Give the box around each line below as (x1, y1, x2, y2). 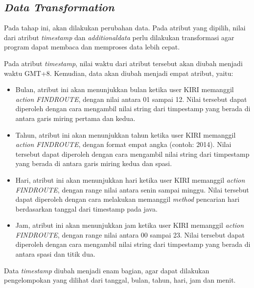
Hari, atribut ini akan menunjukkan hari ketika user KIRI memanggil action (15, 174, 245, 185)
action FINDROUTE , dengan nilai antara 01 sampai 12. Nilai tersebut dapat (15, 94, 247, 104)
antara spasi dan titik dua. (15, 249, 95, 259)
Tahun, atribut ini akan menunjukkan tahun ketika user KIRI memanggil (15, 129, 236, 140)
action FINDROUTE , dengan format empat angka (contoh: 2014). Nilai (15, 139, 231, 149)
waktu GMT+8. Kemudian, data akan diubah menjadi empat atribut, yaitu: (4, 68, 233, 78)
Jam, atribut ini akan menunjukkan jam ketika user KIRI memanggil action (15, 220, 244, 230)
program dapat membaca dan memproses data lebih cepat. (4, 42, 180, 52)
